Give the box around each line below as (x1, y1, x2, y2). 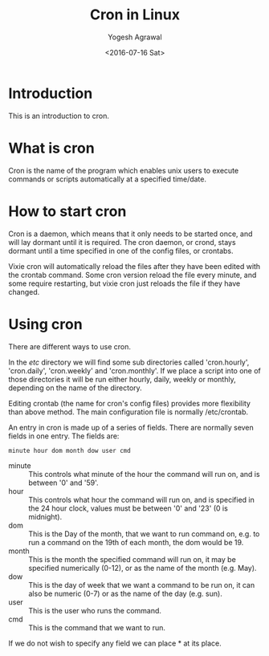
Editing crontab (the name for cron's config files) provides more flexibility (8, 398, 251, 408)
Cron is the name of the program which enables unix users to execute (8, 165, 239, 175)
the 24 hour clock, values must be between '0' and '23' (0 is (28, 503, 229, 513)
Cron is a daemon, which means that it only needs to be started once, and (8, 229, 253, 238)
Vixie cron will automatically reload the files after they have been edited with (8, 261, 261, 271)
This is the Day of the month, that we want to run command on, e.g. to (28, 528, 260, 539)
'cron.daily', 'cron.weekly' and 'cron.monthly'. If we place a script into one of (8, 365, 261, 375)
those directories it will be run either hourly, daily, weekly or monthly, (8, 374, 236, 384)
